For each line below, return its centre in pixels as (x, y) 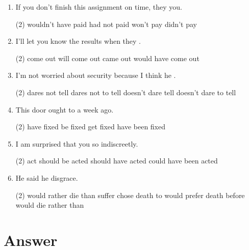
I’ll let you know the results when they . (78, 41)
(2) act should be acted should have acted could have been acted (117, 161)
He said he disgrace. (47, 177)
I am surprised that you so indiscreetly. (77, 143)
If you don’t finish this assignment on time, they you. (99, 7)
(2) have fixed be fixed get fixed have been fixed (91, 127)
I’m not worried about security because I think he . (96, 75)
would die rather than (50, 205)
